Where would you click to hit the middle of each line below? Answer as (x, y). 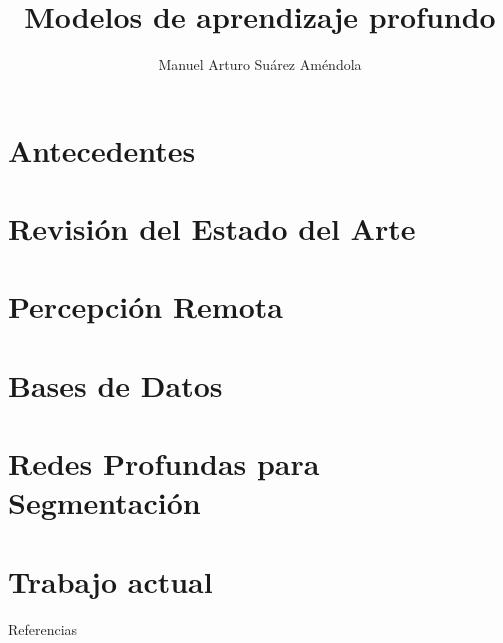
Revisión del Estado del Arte (212, 228)
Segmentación (104, 502)
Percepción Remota (145, 306)
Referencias (43, 628)
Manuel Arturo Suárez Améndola (260, 64)
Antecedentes (102, 149)
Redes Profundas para (164, 463)
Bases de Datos (115, 384)
